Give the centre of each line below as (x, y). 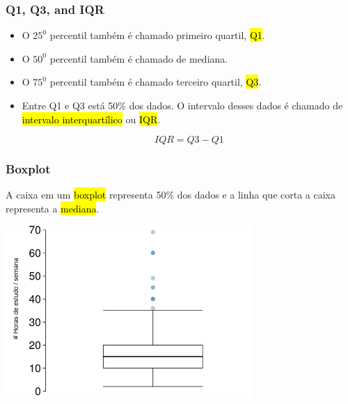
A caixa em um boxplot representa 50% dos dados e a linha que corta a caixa (171, 195)
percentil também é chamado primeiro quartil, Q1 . (157, 35)
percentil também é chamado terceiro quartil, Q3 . (156, 82)
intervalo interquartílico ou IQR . (91, 119)
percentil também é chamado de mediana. (139, 58)
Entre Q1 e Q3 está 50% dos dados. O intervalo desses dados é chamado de (182, 105)
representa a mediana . (53, 208)
